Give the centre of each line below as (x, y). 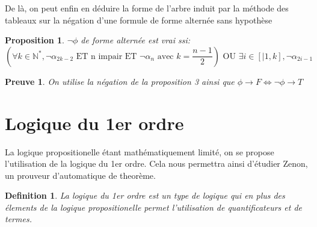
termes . (18, 219)
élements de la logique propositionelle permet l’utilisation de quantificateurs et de (154, 207)
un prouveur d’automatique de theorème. (80, 175)
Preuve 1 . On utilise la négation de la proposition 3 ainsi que (120, 81)
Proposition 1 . (35, 40)
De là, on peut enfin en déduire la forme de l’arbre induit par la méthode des (147, 8)
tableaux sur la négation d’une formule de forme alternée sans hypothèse (139, 20)
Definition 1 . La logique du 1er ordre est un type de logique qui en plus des (145, 195)
